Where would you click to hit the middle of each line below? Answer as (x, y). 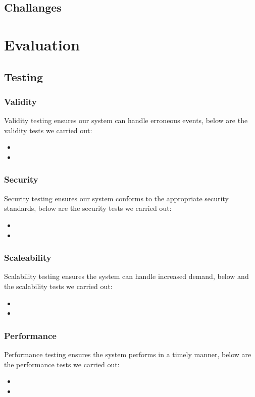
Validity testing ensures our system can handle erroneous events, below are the (126, 120)
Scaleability (28, 258)
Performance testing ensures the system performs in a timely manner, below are (128, 354)
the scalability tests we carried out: (58, 286)
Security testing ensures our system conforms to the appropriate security (116, 198)
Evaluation (42, 44)
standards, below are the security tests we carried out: (88, 208)
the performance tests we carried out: (62, 364)
